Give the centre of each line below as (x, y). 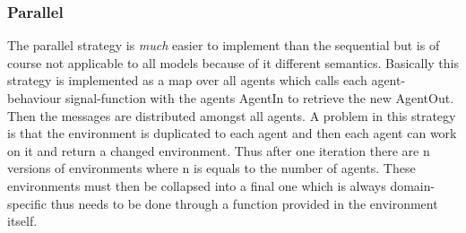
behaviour (35, 98)
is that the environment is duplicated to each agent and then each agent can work (232, 133)
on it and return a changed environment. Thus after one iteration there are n (219, 150)
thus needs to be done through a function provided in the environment (244, 203)
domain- (413, 185)
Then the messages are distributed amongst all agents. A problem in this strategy (232, 115)
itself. (22, 221)
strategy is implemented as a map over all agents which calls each (187, 80)
